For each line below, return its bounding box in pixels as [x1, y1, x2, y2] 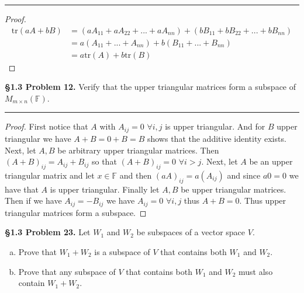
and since [227, 169, 261, 181]
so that [91, 155, 117, 168]
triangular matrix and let [5, 169, 95, 181]
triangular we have [5, 132, 71, 144]
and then [119, 169, 152, 181]
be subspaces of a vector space [136, 226, 246, 238]
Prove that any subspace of [18, 265, 116, 277]
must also [239, 265, 273, 277]
